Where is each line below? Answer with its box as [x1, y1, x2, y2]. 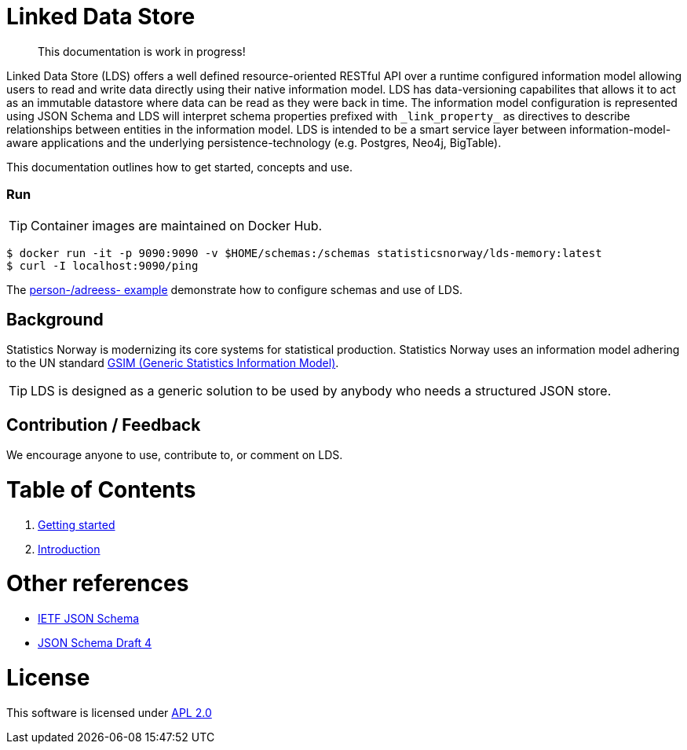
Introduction [38, 542, 100, 556]
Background [6, 309, 104, 329]
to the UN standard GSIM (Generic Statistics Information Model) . [6, 356, 339, 370]
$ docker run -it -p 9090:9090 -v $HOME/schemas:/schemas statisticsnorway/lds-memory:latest [6, 246, 602, 259]
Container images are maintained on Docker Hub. [31, 217, 323, 233]
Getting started [38, 517, 115, 531]
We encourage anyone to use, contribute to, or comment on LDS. [6, 448, 343, 462]
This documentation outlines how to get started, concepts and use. [6, 160, 353, 174]
